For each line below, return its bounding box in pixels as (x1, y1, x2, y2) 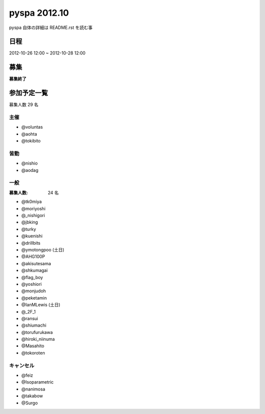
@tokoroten (21, 350, 45, 356)
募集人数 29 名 (9, 102, 39, 108)
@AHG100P (21, 253, 45, 260)
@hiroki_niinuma (21, 336, 55, 342)
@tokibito (21, 138, 41, 144)
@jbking (21, 219, 38, 225)
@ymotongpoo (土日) (21, 247, 65, 252)
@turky (21, 226, 36, 232)
